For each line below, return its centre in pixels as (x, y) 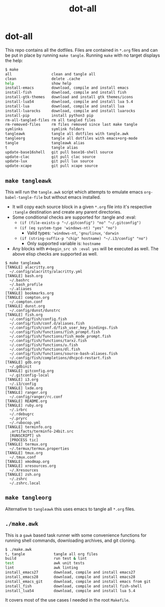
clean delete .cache (43, 79)
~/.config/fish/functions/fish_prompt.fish (55, 332)
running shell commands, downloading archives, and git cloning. (70, 540)
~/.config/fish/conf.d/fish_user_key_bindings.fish (64, 328)
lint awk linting (42, 568)
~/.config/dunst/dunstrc (35, 310)
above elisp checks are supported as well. (55, 254)
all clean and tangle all (50, 74)
